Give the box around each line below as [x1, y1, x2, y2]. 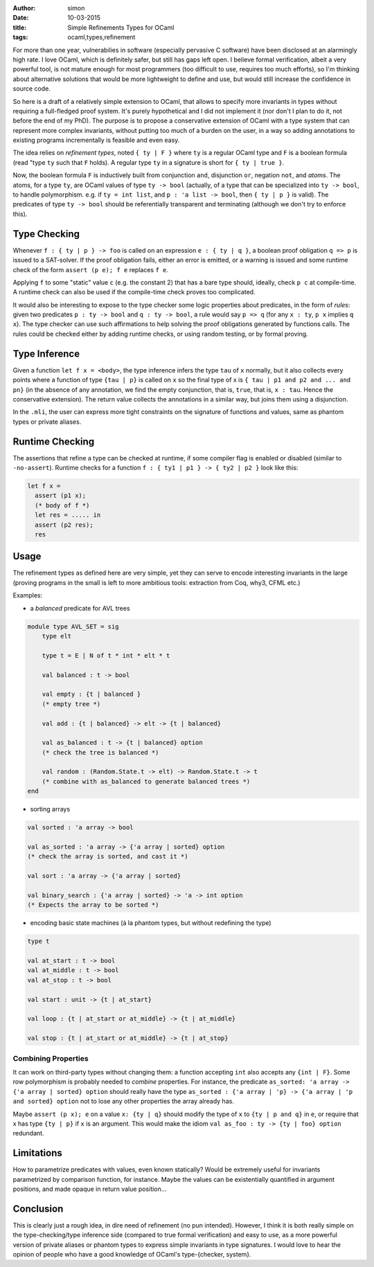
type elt [42, 632, 72, 640]
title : [12, 23, 27, 31]
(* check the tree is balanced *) [42, 748, 159, 756]
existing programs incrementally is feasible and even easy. [12, 136, 180, 145]
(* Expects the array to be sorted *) [27, 901, 159, 909]
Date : [12, 14, 29, 22]
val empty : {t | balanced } [42, 690, 141, 699]
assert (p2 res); [35, 521, 93, 529]
